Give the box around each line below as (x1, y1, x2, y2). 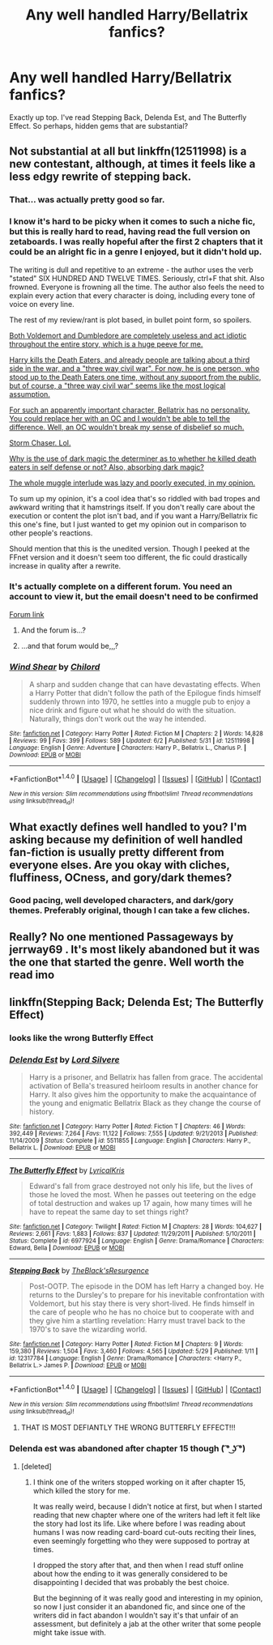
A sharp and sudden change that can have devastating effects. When (28, 680, 261, 689)
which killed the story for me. (32, 1485, 130, 1495)
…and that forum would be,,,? (20, 641, 119, 650)
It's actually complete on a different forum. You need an (9, 581, 232, 592)
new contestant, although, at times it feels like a (9, 157, 256, 171)
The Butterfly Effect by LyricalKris (9, 1166, 125, 1175)
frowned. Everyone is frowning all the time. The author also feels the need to (9, 282, 265, 292)
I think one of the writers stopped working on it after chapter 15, (32, 1477, 246, 1487)
